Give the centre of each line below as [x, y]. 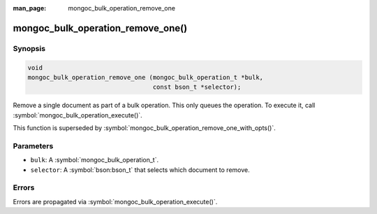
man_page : [30, 8]
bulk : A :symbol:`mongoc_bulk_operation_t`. [95, 160]
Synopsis [29, 48]
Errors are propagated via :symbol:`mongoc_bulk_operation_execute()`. [115, 201]
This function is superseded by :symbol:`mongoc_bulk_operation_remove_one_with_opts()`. [144, 128]
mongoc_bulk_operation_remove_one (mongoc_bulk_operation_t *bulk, [146, 77]
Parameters [33, 145]
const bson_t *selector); [197, 87]
